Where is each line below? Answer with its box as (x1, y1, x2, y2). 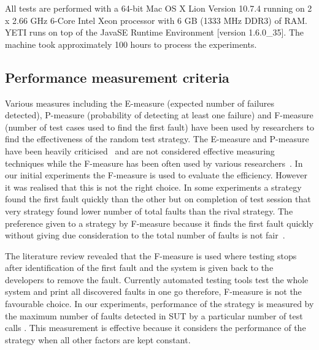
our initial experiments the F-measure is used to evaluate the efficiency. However (5, 169, 307, 181)
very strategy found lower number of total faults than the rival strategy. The (5, 204, 293, 217)
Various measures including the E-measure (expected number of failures (5, 96, 275, 109)
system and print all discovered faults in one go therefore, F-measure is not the (5, 285, 302, 298)
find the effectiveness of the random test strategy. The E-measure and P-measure (5, 132, 309, 145)
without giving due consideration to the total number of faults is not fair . (5, 229, 285, 242)
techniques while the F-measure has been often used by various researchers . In (5, 156, 303, 169)
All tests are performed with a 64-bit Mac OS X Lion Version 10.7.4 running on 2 (5, 2, 312, 14)
